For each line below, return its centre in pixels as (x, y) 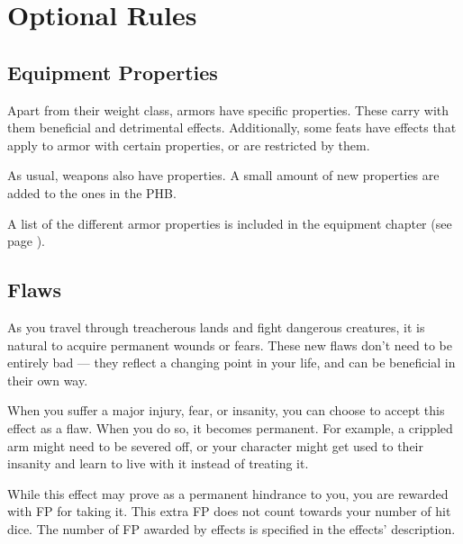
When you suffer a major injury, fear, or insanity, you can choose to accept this (226, 410)
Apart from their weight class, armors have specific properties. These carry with (228, 109)
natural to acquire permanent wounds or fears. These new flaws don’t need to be (230, 345)
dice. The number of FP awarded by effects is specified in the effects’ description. (231, 528)
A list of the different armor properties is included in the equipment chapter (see (230, 223)
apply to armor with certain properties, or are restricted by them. (189, 145)
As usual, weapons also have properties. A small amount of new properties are (223, 175)
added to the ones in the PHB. (92, 192)
